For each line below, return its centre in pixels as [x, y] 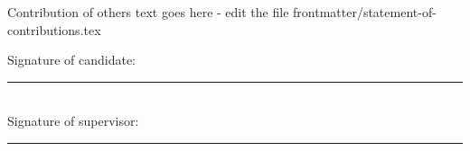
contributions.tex [54, 29]
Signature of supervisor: [73, 121]
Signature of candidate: [72, 60]
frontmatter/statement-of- [365, 12]
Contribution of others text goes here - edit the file [148, 12]
